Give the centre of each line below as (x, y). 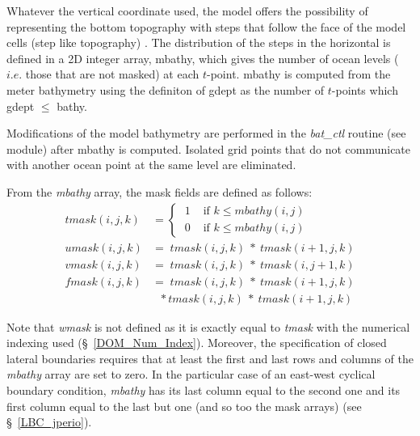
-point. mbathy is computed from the (299, 74)
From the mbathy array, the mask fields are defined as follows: (160, 191)
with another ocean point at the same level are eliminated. (151, 165)
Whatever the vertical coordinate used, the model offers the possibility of (187, 11)
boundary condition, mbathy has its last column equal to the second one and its (204, 390)
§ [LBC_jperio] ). (49, 422)
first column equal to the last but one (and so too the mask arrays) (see (184, 406)
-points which (365, 89)
